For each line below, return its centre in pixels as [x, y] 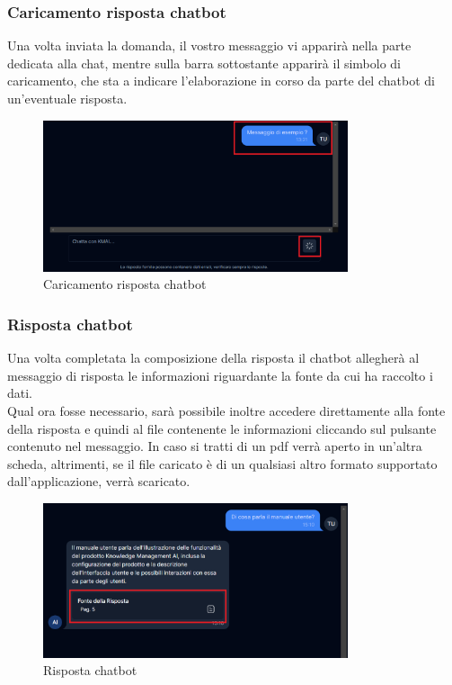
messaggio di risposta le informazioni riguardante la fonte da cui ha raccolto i [220, 375]
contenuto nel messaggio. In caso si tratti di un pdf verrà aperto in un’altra [215, 446]
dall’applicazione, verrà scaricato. [99, 481]
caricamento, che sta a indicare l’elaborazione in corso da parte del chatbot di [221, 81]
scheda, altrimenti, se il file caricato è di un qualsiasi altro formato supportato [222, 463]
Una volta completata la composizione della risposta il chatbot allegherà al [213, 358]
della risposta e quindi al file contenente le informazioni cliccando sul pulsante [222, 428]
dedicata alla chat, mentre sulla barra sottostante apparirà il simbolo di [204, 63]
